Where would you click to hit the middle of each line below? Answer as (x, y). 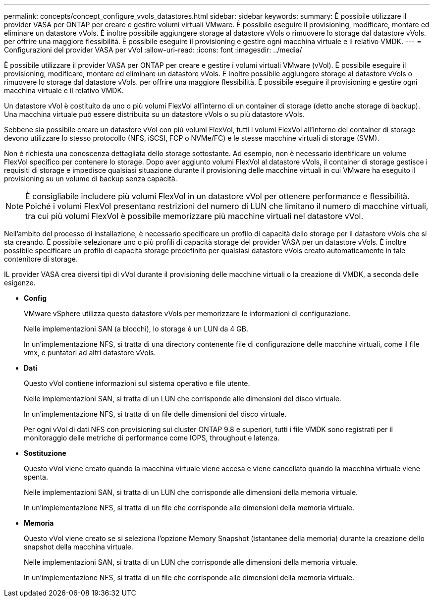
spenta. (36, 477)
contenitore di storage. (41, 259)
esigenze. (20, 283)
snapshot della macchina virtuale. (79, 547)
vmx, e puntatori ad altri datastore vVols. (90, 353)
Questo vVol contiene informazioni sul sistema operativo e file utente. (137, 383)
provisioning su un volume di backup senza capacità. (91, 179)
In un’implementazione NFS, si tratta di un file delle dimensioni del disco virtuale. (155, 414)
